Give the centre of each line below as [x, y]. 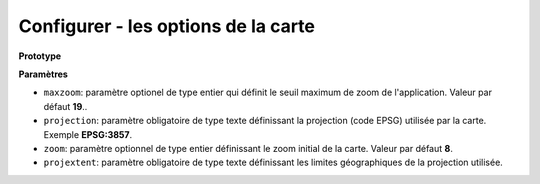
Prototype [40, 56]
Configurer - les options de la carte [166, 26]
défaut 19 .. [65, 106]
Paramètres [43, 74]
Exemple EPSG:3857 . [88, 134]
